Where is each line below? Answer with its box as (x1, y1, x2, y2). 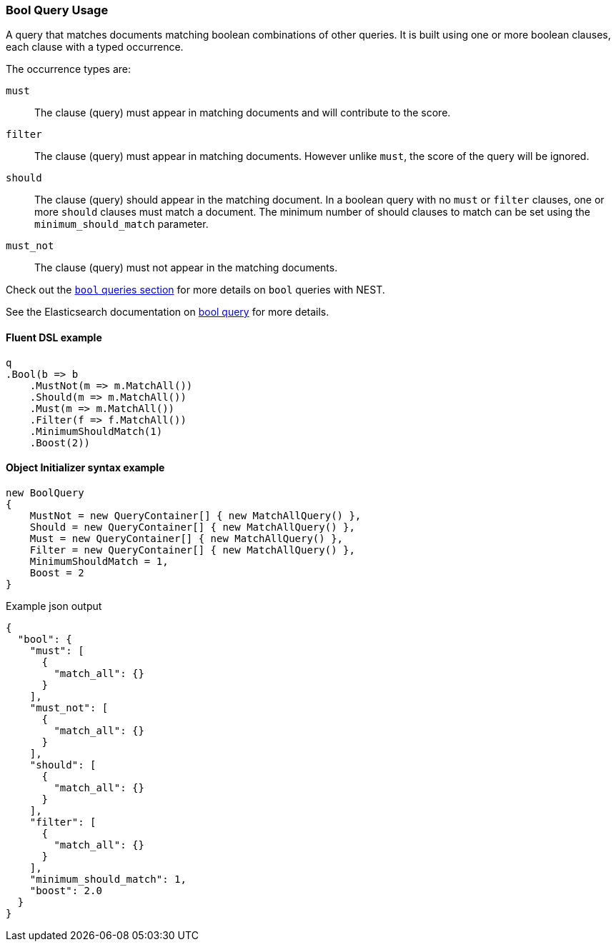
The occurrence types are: (6, 63, 131, 76)
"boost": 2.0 (29, 884, 102, 896)
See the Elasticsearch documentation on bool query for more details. (6, 306, 329, 319)
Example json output (6, 599, 102, 612)
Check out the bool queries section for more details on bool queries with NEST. (6, 284, 385, 296)
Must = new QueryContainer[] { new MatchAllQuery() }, (29, 532, 344, 544)
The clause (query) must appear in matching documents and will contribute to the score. (34, 106, 451, 119)
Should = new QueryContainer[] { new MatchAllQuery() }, (29, 521, 355, 533)
